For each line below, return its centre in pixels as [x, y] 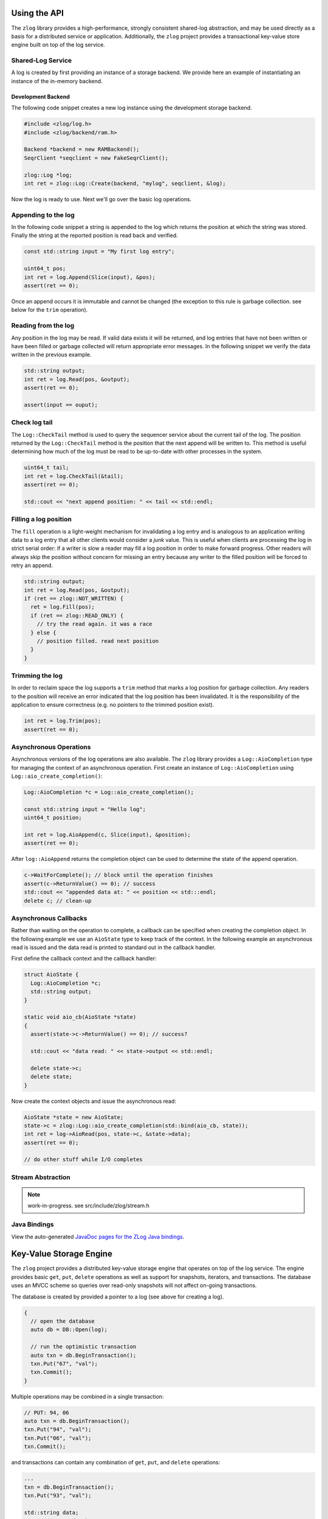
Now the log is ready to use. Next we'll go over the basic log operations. [101, 199]
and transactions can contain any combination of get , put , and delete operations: [116, 1462]
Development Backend [40, 97]
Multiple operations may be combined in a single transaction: [87, 1396]
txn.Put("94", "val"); [58, 1430]
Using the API [37, 13]
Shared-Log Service [42, 61]
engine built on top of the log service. [58, 45]
